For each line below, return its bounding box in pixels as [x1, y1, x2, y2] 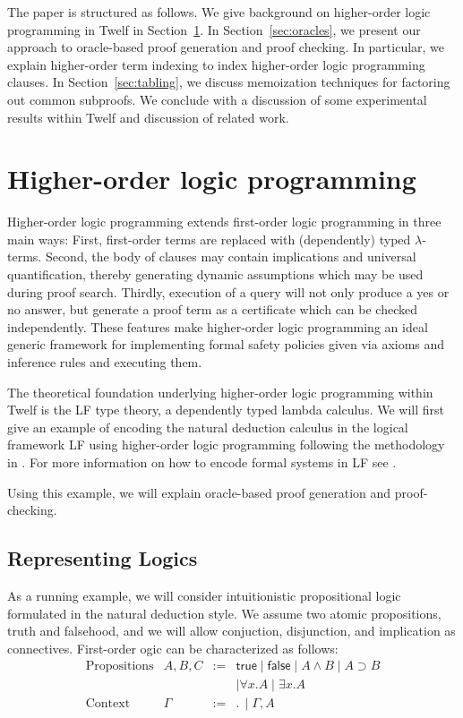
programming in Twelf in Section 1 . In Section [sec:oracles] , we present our [7, 20, 421, 38]
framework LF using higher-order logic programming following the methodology [7, 435, 445, 454]
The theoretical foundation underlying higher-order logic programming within [7, 382, 433, 401]
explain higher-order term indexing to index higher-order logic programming [7, 55, 425, 73]
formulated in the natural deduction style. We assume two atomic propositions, [7, 603, 442, 622]
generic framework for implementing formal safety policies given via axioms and [7, 335, 445, 354]
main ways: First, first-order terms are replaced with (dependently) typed [7, 229, 411, 248]
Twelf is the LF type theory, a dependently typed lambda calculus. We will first [7, 400, 444, 419]
